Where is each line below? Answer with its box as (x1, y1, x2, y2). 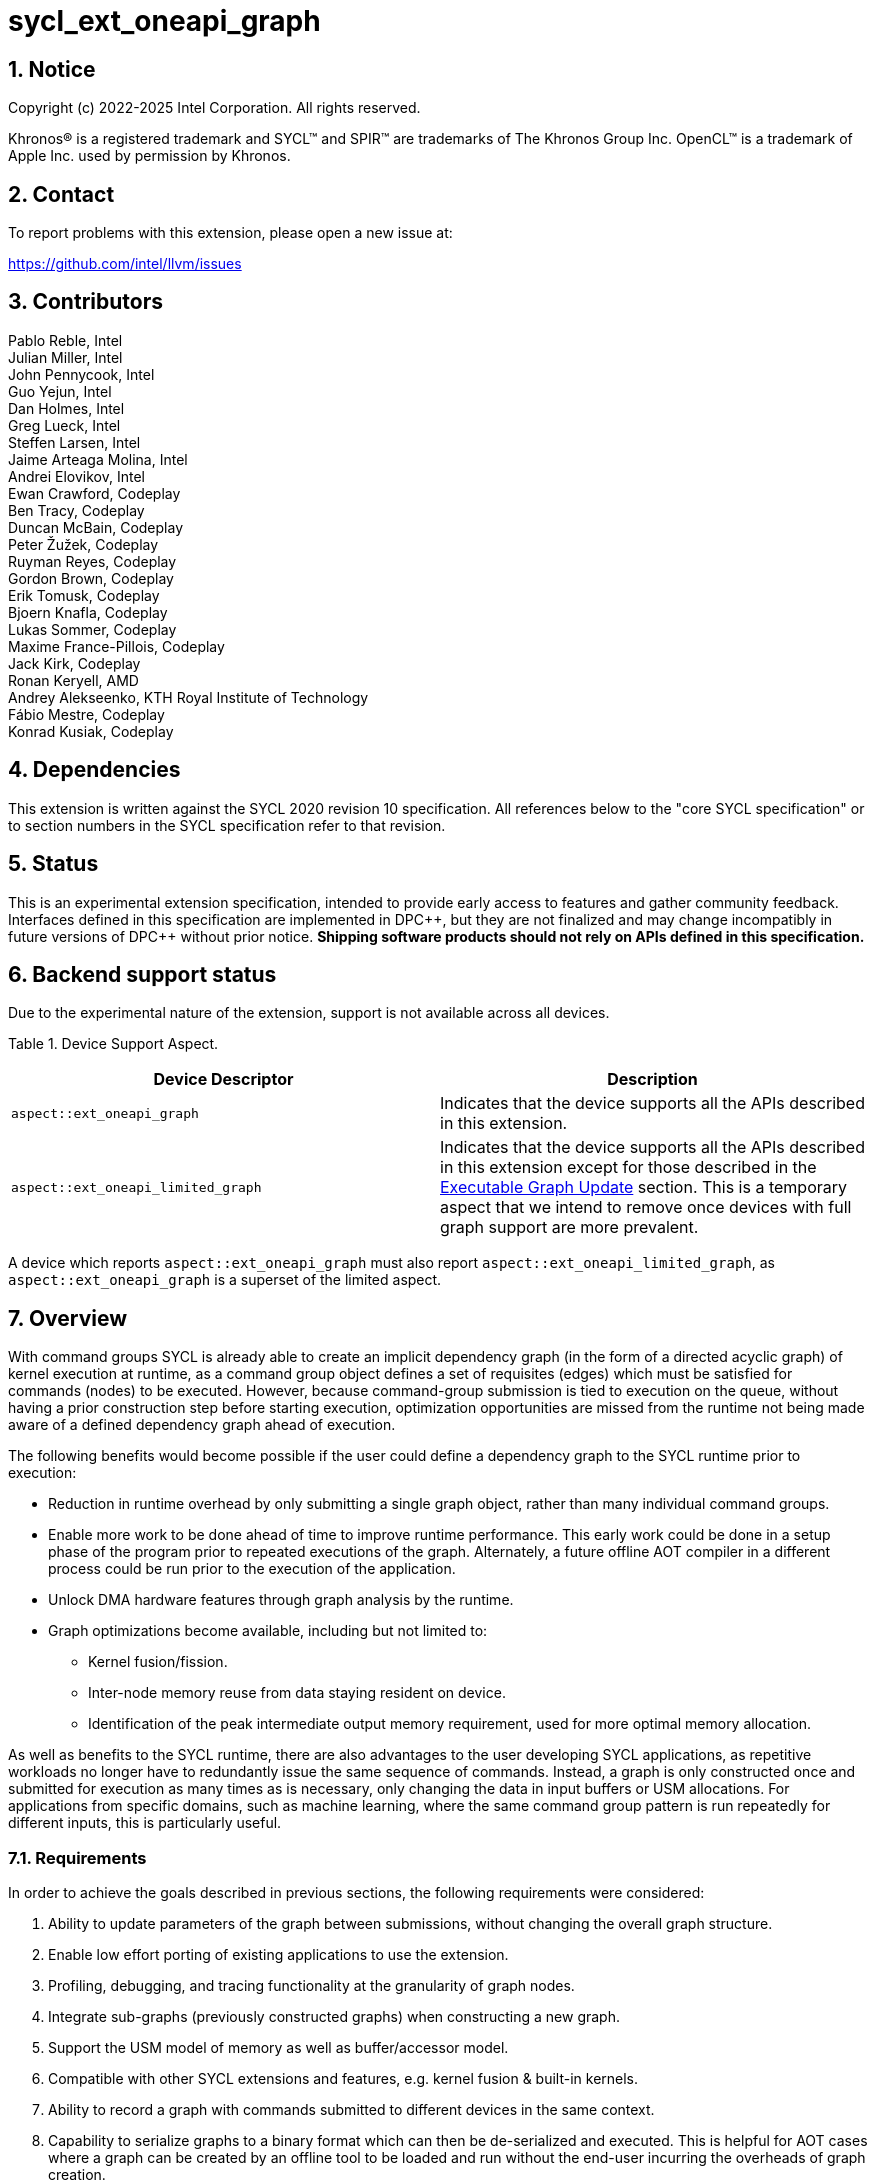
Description (607, 1069, 698, 1090)
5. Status (8, 851, 99, 877)
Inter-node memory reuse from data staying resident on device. (88, 1684, 506, 1702)
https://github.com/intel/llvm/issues (8, 255, 242, 273)
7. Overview (8, 1305, 128, 1331)
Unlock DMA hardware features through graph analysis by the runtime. (48, 1591, 514, 1609)
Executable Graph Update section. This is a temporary (440, 1177, 847, 1198)
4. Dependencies (8, 757, 181, 783)
